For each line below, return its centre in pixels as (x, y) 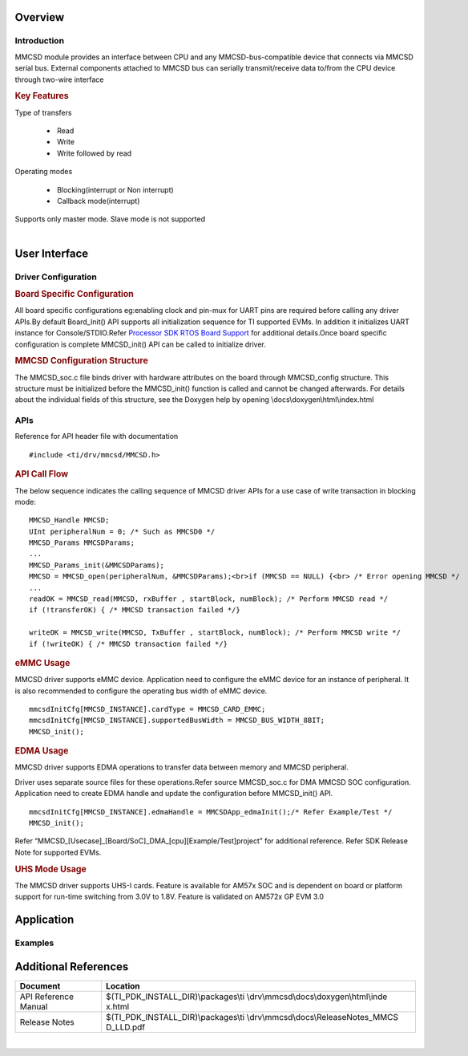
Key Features (42, 96)
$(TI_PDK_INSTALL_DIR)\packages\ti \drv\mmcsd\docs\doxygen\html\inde (246, 997)
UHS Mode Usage (51, 869)
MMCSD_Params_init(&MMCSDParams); (97, 565)
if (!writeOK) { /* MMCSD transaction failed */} (129, 644)
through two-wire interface (59, 79)
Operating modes (44, 172)
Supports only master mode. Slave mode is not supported (110, 219)
